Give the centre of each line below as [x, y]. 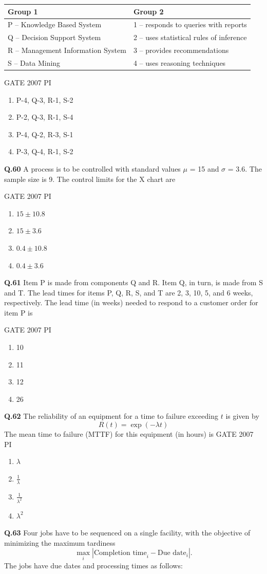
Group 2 [148, 11]
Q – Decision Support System [54, 37]
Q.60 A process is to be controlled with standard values [92, 168]
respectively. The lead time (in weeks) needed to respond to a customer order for [131, 302]
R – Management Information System [67, 50]
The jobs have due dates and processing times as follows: [93, 565]
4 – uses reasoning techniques [179, 62]
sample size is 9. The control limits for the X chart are [90, 179]
